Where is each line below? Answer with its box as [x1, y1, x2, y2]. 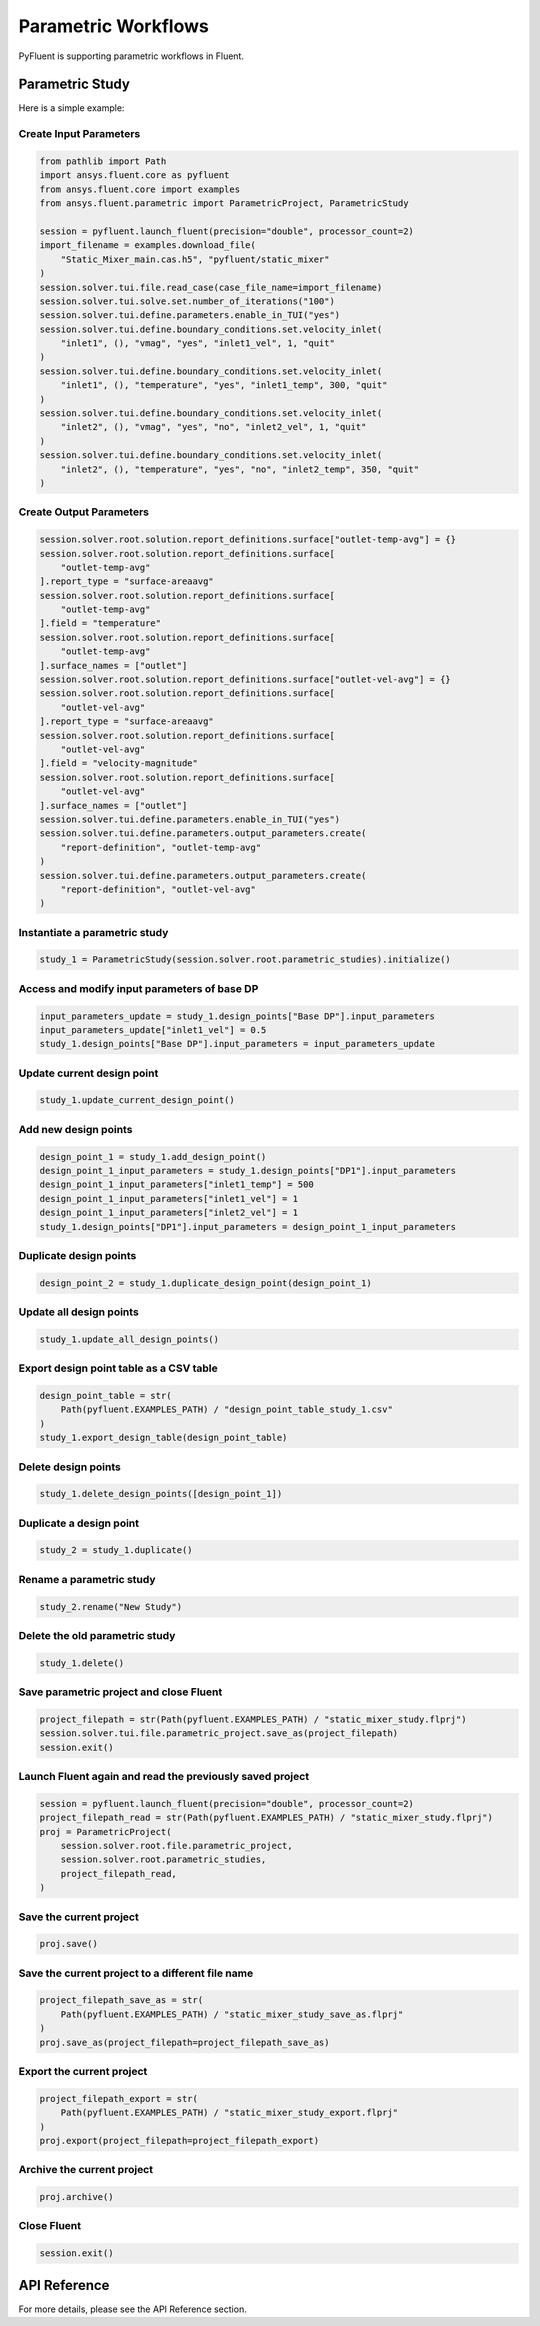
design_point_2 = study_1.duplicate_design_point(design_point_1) [39, 1277, 372, 1289]
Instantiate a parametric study [18, 925, 169, 939]
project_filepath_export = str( [39, 2093, 199, 2104]
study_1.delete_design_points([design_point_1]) [39, 1488, 283, 1500]
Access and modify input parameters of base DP [18, 981, 259, 995]
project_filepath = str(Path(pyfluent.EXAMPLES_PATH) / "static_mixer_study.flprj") [39, 1713, 467, 1725]
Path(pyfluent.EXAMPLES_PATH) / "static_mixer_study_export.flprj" [60, 2107, 399, 2119]
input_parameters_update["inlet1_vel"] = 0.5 [39, 1024, 267, 1035]
